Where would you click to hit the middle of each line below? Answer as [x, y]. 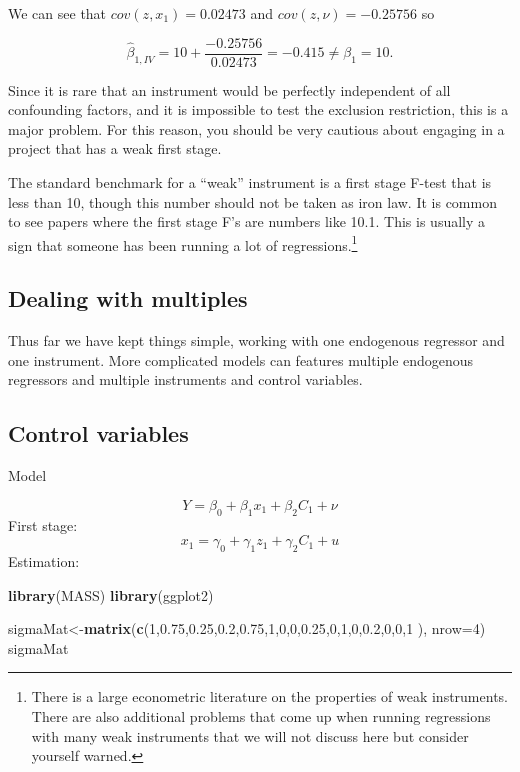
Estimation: [44, 561]
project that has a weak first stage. [115, 148]
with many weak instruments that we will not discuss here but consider [250, 735]
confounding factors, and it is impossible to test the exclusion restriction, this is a [258, 109]
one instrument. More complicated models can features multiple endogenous [241, 359]
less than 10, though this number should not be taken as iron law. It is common [252, 201]
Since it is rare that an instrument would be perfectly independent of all [229, 89]
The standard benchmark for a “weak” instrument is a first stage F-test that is [250, 182]
